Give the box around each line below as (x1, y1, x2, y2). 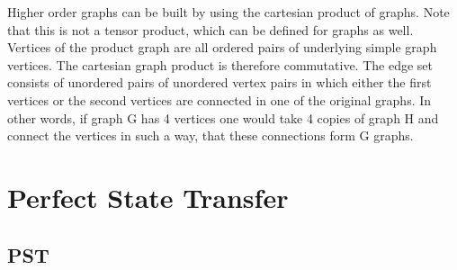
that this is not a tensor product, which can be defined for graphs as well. (7, 20, 414, 39)
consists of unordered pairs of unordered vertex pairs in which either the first (7, 73, 432, 92)
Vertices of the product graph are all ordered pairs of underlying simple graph (7, 38, 437, 57)
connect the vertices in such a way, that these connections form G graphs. (7, 126, 414, 145)
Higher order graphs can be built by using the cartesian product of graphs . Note (7, 3, 450, 21)
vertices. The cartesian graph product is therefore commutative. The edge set (7, 55, 433, 74)
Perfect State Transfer (7, 178, 289, 215)
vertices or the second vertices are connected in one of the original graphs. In (7, 90, 432, 109)
